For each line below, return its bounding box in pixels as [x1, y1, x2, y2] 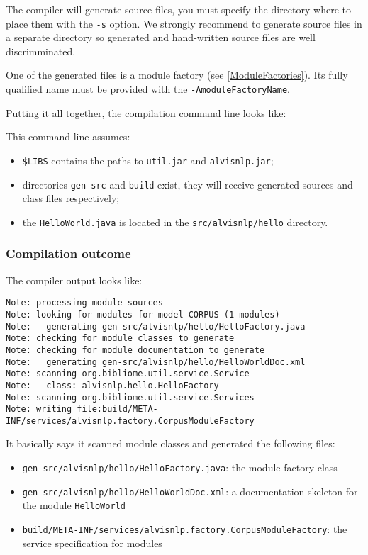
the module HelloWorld [22, 498, 126, 512]
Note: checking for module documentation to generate [6, 344, 265, 355]
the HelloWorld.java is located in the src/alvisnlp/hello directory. [22, 214, 328, 229]
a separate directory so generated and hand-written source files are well [6, 30, 316, 45]
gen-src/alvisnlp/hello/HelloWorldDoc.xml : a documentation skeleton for [22, 483, 358, 498]
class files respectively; [22, 191, 120, 206]
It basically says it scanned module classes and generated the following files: [6, 436, 335, 451]
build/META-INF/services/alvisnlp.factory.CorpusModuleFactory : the [22, 522, 347, 537]
